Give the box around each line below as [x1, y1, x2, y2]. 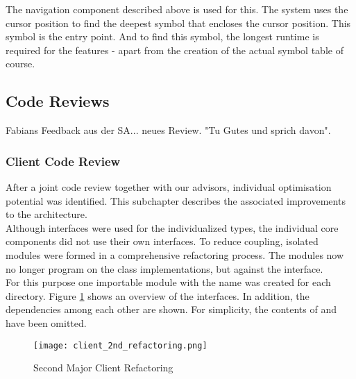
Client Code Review [6, 152, 121, 169]
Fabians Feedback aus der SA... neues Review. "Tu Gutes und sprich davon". [6, 123, 331, 137]
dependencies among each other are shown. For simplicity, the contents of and [6, 302, 337, 317]
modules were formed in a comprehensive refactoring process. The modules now [6, 247, 344, 262]
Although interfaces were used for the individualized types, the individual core [6, 220, 339, 235]
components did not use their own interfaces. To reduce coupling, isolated [6, 234, 319, 249]
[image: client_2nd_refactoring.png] [33, 340, 207, 351]
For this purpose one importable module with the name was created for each [6, 275, 331, 289]
